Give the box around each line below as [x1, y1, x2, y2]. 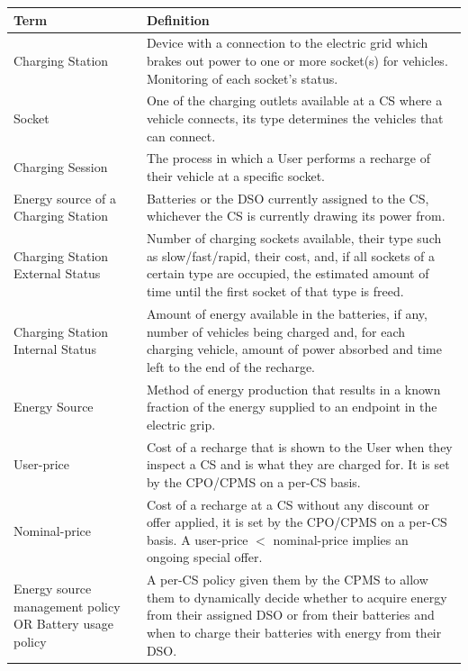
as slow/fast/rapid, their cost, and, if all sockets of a [146, 246, 436, 265]
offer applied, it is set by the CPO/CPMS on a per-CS [146, 512, 447, 531]
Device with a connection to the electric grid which [146, 33, 428, 52]
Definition [146, 10, 210, 29]
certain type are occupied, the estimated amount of [146, 264, 429, 283]
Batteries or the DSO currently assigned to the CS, [146, 188, 429, 207]
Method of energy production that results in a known [146, 379, 441, 398]
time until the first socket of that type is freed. [146, 282, 404, 301]
